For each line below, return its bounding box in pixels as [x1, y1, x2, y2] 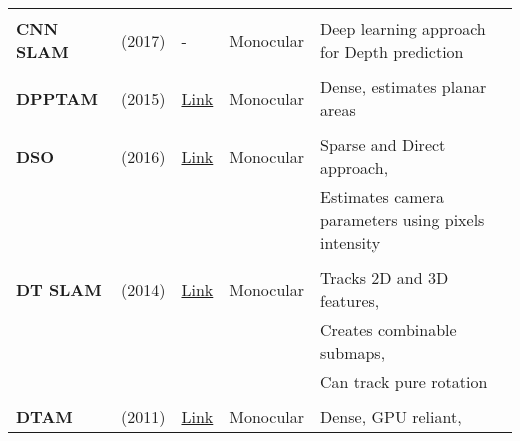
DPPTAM [16, 86, 98, 110]
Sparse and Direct [320, 133, 446, 156]
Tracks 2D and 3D [320, 266, 449, 289]
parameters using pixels [320, 208, 485, 231]
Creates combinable [320, 318, 457, 341]
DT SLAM [16, 277, 102, 301]
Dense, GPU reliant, [320, 405, 462, 428]
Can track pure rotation [320, 370, 488, 393]
